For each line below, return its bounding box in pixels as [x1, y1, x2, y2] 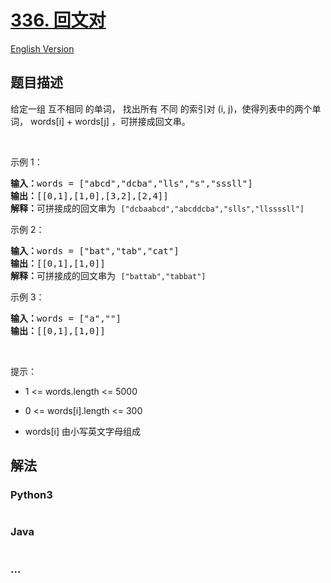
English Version [10, 42, 75, 55]
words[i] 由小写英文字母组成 [24, 425, 141, 437]
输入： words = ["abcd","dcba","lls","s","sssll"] [10, 177, 253, 189]
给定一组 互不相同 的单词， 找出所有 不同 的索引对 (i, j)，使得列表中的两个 [10, 102, 313, 115]
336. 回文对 [10, 9, 107, 32]
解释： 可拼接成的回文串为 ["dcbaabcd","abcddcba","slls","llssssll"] [10, 202, 305, 214]
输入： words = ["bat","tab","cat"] [10, 245, 180, 256]
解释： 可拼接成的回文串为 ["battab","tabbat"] [10, 270, 207, 281]
